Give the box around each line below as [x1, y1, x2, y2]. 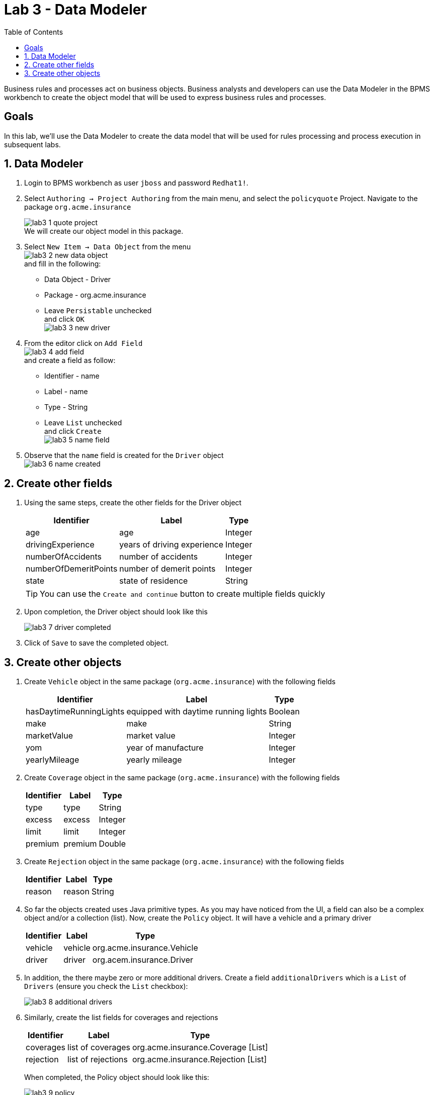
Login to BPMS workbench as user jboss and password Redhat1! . [24, 178, 248, 188]
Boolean [269, 706, 300, 717]
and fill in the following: [24, 259, 101, 268]
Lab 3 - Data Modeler [4, 1, 147, 18]
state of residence [119, 576, 188, 586]
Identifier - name [44, 372, 100, 381]
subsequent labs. [4, 140, 61, 149]
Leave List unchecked [44, 418, 122, 427]
